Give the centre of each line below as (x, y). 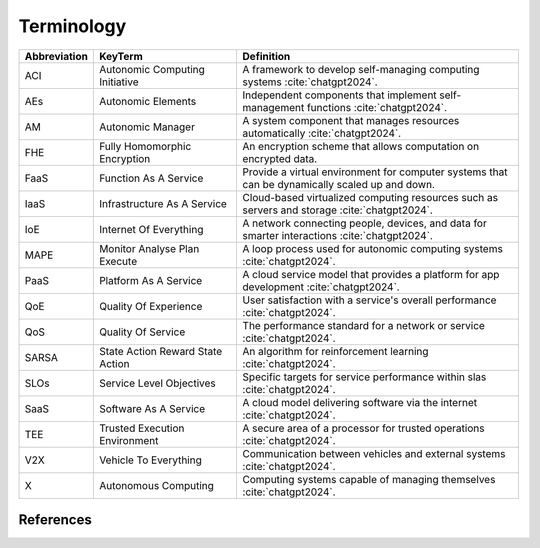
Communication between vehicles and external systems (374, 453)
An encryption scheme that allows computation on (361, 146)
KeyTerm (121, 56)
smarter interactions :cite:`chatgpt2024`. (338, 235)
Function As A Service (151, 178)
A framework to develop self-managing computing (361, 69)
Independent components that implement (339, 95)
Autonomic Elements (147, 101)
